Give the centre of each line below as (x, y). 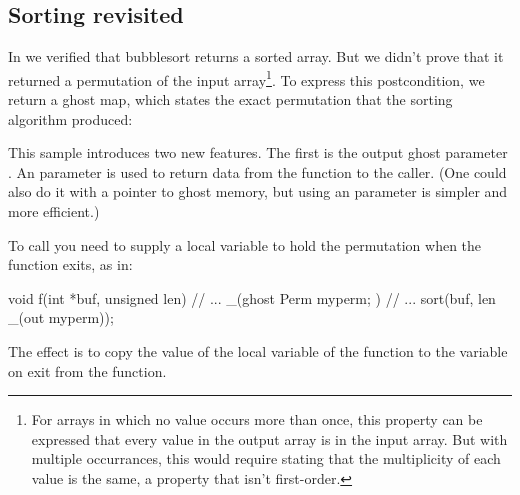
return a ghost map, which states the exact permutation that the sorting (230, 99)
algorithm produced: (70, 118)
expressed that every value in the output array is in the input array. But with (269, 438)
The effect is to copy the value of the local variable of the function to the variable (258, 350)
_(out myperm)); (61, 317)
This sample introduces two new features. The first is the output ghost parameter (258, 152)
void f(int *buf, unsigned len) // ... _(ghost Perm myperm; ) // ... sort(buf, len (252, 297)
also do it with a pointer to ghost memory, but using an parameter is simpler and (258, 191)
